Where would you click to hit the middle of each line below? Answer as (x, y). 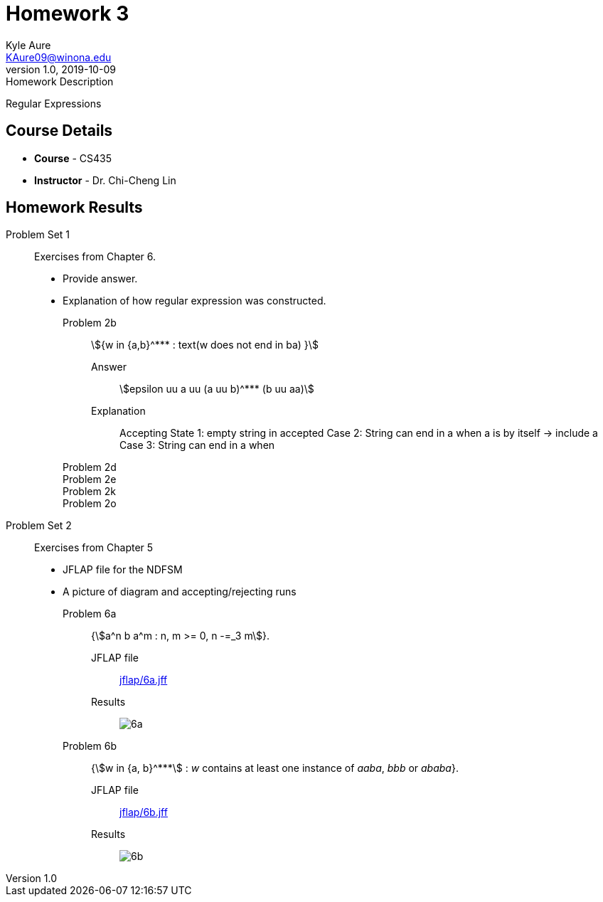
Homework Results (74, 208)
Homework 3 (68, 14)
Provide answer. (100, 279)
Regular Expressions (54, 103)
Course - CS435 (73, 158)
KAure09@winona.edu (59, 57)
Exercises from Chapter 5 (94, 548)
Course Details (59, 131)
